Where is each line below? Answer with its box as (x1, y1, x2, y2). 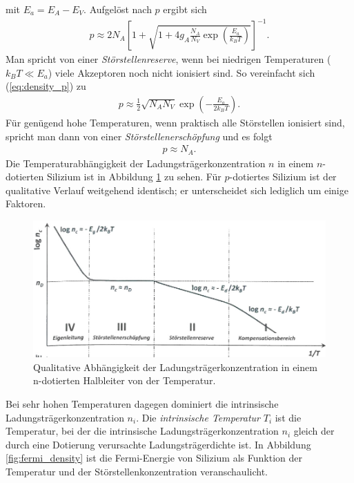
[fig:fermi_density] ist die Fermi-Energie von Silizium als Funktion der (6, 451, 302, 465)
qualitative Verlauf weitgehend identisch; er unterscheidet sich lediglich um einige (6, 182, 348, 197)
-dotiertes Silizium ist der (229, 169, 337, 184)
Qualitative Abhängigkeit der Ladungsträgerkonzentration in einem (33, 359, 317, 374)
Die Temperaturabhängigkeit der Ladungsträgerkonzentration (6, 155, 266, 170)
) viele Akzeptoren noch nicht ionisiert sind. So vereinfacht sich (48, 65, 315, 79)
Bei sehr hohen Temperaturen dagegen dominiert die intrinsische (6, 396, 279, 410)
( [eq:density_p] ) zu (6, 79, 86, 93)
